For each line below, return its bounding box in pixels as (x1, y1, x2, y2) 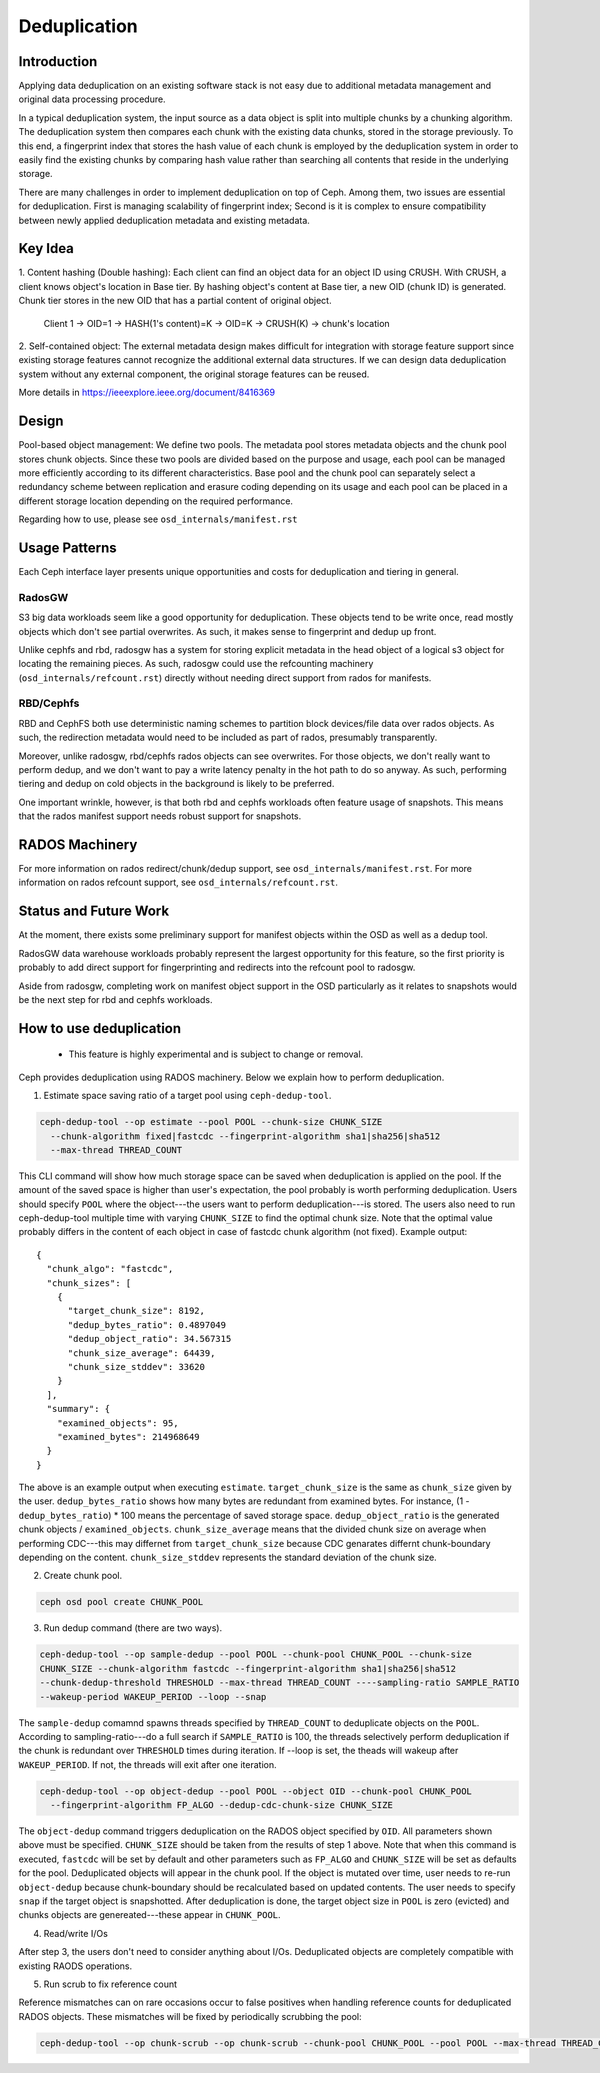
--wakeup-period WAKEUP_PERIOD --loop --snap (39, 1691, 267, 1702)
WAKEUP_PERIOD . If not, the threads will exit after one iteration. (18, 1758, 277, 1770)
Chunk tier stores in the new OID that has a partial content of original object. (18, 295, 332, 307)
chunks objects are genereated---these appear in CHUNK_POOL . (18, 1909, 281, 1921)
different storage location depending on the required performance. (18, 495, 294, 507)
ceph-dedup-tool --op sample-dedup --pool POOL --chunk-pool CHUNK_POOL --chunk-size (39, 1649, 472, 1660)
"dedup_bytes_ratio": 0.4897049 (67, 1319, 227, 1330)
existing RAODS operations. (18, 1960, 133, 1972)
